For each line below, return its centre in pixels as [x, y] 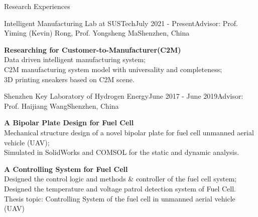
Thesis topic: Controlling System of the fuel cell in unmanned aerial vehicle [120, 198]
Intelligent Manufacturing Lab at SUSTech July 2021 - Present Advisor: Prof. [121, 23]
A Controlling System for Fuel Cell [66, 169]
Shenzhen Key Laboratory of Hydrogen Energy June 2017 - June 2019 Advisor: [124, 96]
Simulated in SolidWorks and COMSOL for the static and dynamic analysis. [122, 152]
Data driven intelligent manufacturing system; [75, 59]
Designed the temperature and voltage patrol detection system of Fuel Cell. [120, 188]
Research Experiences [37, 6]
